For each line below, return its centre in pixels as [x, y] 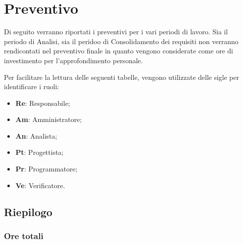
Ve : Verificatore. [40, 185]
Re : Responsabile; [43, 103]
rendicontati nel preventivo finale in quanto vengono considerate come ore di [119, 51]
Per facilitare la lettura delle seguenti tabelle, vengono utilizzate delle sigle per [121, 77]
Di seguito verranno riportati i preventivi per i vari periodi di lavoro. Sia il [116, 32]
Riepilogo [28, 211]
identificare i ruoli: [32, 86]
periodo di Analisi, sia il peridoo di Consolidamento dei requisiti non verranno [121, 41]
